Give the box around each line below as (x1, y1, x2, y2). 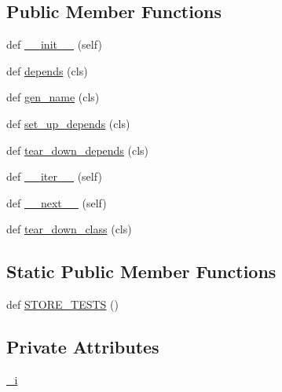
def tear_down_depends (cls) (6, 141, 149, 158)
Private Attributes (6, 335, 159, 359)
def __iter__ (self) (6, 168, 102, 185)
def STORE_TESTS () (6, 296, 119, 313)
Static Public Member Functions (6, 259, 277, 284)
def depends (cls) (6, 62, 88, 79)
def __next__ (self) (6, 194, 107, 211)
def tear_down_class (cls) (6, 221, 132, 237)
